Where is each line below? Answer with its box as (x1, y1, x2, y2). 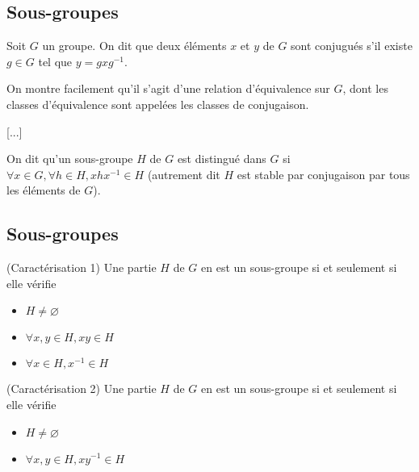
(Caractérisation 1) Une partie (6, 259, 157, 276)
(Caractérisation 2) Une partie (6, 380, 157, 397)
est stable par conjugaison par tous (237, 165, 410, 182)
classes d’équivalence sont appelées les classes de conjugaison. (6, 95, 309, 112)
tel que (38, 52, 73, 69)
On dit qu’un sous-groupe (6, 150, 133, 167)
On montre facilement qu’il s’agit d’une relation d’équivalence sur (6, 80, 330, 97)
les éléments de (6, 182, 81, 198)
